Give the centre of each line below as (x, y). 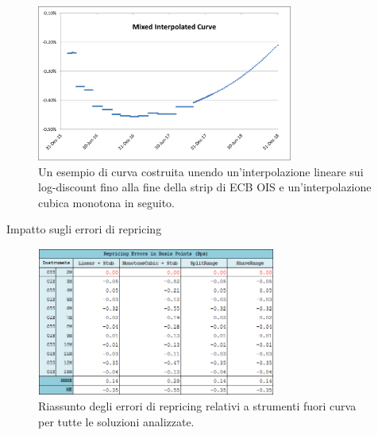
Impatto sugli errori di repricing (84, 229)
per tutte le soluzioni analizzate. (116, 421)
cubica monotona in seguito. (106, 202)
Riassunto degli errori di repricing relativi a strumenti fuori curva (197, 406)
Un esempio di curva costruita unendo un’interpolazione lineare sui (201, 171)
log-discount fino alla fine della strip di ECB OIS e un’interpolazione (205, 187)
